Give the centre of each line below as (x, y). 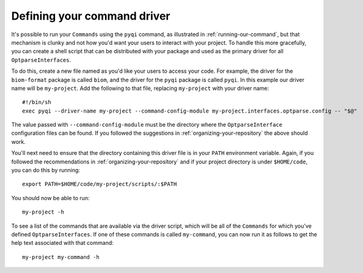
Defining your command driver (91, 16)
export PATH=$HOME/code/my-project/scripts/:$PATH (100, 184)
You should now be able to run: (50, 198)
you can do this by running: (46, 170)
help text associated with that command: (63, 243)
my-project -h (43, 212)
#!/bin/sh (37, 102)
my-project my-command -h (61, 257)
